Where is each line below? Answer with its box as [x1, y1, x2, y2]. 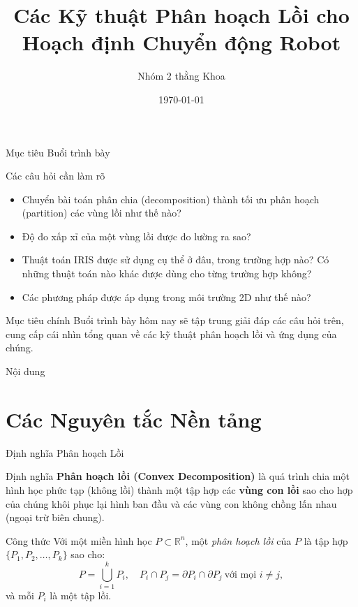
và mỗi [6, 588, 34, 603]
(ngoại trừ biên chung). [6, 510, 105, 525]
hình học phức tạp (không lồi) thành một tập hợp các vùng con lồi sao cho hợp [6, 482, 353, 497]
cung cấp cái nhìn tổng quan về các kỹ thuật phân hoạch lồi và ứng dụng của [6, 326, 337, 341]
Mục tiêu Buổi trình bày [6, 145, 110, 159]
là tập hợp [304, 533, 348, 548]
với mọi [224, 569, 257, 580]
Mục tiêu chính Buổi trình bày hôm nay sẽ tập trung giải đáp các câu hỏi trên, [6, 313, 344, 328]
